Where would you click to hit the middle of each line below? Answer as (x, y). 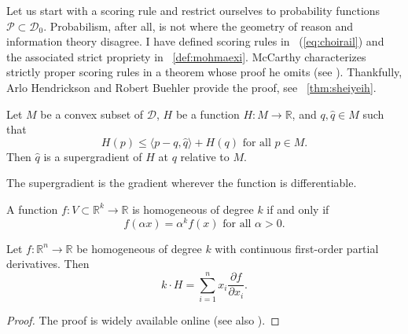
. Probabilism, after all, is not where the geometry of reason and (198, 26)
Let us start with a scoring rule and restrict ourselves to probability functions (193, 10)
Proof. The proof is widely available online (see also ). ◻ (143, 319)
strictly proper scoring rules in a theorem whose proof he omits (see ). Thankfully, (204, 72)
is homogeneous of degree (193, 209)
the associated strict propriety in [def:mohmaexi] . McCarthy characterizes (186, 56)
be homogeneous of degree (139, 248)
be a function (208, 114)
